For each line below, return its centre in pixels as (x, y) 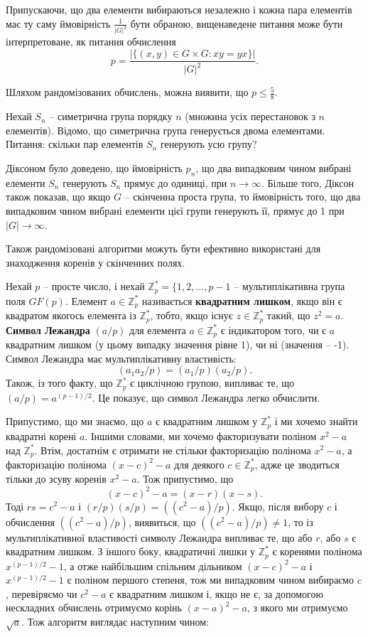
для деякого (199, 464)
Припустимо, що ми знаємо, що (75, 421)
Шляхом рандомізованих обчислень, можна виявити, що (127, 92)
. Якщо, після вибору (278, 506)
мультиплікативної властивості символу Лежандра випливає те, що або (159, 537)
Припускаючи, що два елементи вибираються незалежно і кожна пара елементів (179, 9)
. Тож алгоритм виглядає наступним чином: (115, 621)
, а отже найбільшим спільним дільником (153, 566)
